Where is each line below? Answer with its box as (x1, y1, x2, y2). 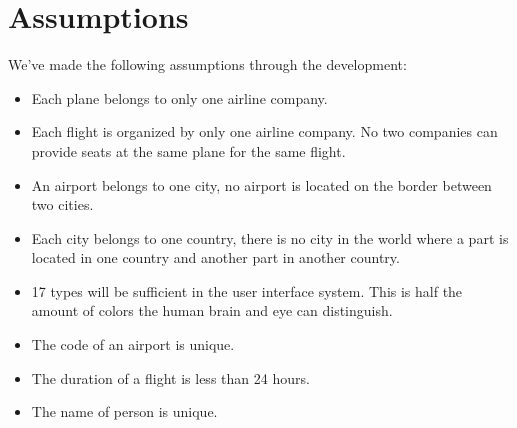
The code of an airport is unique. (31, 334, 235, 355)
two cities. (31, 194, 94, 215)
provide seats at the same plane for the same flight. (31, 140, 346, 161)
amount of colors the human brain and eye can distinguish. (31, 300, 393, 321)
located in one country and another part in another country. (31, 247, 400, 268)
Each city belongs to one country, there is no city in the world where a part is (31, 227, 509, 248)
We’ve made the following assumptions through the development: (8, 54, 407, 75)
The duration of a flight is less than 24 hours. (31, 367, 310, 388)
